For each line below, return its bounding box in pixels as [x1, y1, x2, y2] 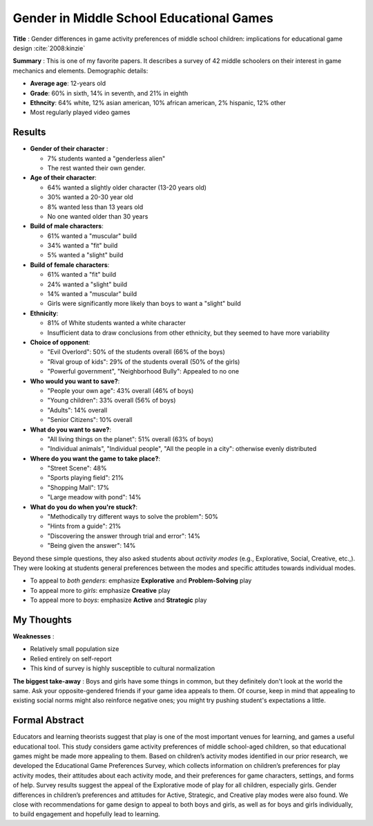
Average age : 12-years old [30, 80, 106, 88]
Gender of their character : [30, 145, 108, 153]
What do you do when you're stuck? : [30, 502, 138, 511]
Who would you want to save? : [30, 377, 120, 385]
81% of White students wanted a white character [47, 319, 186, 327]
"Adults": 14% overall [47, 405, 108, 414]
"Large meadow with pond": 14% [47, 493, 142, 502]
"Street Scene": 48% [47, 464, 107, 472]
